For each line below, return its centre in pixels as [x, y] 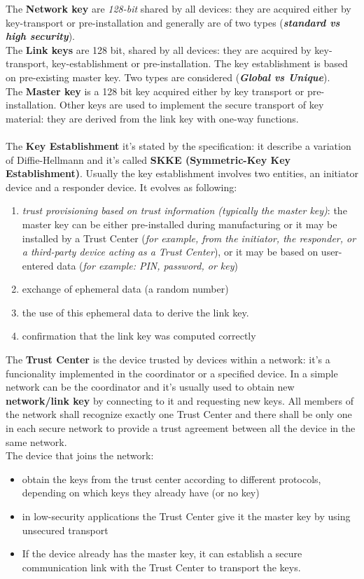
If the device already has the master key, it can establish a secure [162, 553]
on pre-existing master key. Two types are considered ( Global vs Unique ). [168, 77]
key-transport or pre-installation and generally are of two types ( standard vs [173, 22]
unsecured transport [65, 530]
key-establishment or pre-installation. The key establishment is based [199, 63]
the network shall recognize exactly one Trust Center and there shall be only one [179, 414]
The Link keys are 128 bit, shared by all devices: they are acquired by [159, 49]
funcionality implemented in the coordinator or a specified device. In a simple [172, 373]
